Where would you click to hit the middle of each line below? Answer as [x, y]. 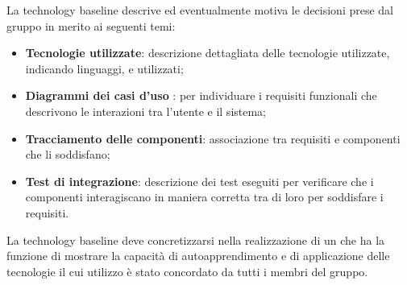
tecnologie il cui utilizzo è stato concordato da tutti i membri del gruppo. [187, 271]
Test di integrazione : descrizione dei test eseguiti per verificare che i [199, 181]
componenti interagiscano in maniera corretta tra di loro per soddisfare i [204, 197]
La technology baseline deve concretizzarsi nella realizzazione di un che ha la [196, 240]
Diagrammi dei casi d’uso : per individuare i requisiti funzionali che [201, 95]
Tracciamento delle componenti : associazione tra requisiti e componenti [213, 138]
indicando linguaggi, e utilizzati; [104, 68]
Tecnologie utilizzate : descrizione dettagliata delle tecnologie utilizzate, [208, 53]
